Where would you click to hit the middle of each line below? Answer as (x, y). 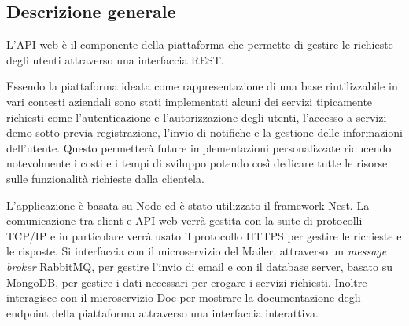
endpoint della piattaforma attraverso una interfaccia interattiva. (162, 312)
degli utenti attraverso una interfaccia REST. (115, 59)
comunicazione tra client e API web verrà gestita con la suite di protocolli (184, 220)
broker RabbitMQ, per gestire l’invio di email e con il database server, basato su (199, 266)
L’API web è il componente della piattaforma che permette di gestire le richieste (200, 44)
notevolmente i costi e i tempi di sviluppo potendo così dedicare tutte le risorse (197, 163)
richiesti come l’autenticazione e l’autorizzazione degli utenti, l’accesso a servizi (197, 117)
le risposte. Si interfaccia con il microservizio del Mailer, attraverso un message (197, 251)
